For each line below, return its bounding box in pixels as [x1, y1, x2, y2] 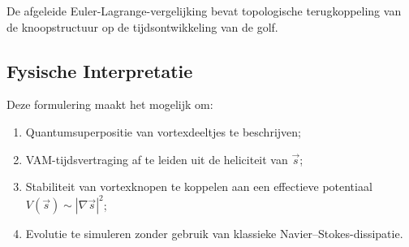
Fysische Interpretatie [6, 58, 193, 83]
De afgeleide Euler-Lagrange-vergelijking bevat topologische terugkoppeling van [6, 2, 402, 19]
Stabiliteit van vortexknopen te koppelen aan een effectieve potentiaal [25, 178, 372, 195]
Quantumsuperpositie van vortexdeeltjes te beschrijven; [25, 123, 301, 140]
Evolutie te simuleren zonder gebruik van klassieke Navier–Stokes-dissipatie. [25, 225, 403, 242]
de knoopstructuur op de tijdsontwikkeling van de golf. [6, 18, 278, 35]
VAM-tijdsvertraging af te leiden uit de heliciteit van [25, 150, 288, 167]
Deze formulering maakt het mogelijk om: [6, 96, 213, 113]
